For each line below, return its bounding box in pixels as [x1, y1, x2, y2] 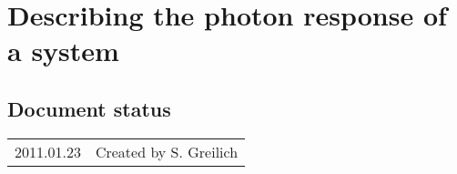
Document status [7, 94, 171, 122]
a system [7, 32, 119, 69]
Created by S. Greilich [95, 140, 239, 162]
